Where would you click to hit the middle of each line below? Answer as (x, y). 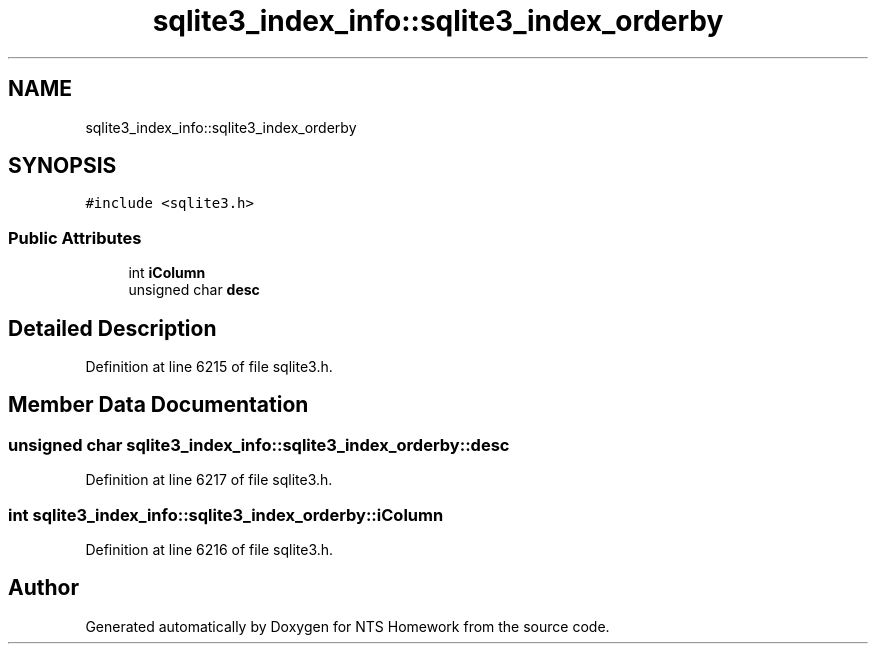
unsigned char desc (194, 290)
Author (43, 588)
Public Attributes (75, 237)
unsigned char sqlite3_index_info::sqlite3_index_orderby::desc (259, 444)
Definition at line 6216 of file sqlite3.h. (209, 549)
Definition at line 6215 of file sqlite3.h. (209, 367)
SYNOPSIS (62, 166)
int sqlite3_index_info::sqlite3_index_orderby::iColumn (226, 514)
